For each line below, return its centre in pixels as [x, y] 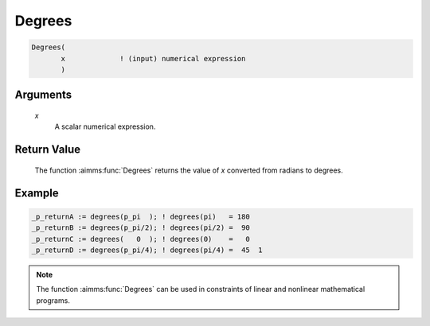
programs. [53, 300]
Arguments [43, 95]
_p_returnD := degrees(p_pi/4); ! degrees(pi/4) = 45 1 [147, 250]
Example [37, 193]
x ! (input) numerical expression [153, 58]
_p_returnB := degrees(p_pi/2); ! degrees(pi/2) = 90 [141, 228]
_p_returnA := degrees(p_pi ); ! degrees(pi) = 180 [141, 216]
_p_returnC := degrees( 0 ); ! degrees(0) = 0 [141, 239]
